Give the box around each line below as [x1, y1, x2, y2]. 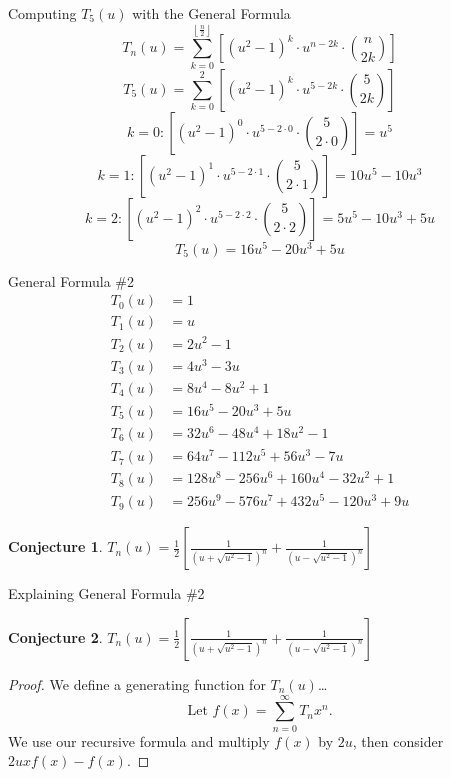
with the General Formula [132, 3, 291, 23]
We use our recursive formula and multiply [8, 730, 270, 751]
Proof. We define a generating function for [8, 673, 266, 694]
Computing [8, 3, 77, 23]
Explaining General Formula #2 [8, 583, 205, 604]
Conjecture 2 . [8, 626, 103, 647]
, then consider [352, 730, 444, 751]
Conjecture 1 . [8, 536, 103, 557]
